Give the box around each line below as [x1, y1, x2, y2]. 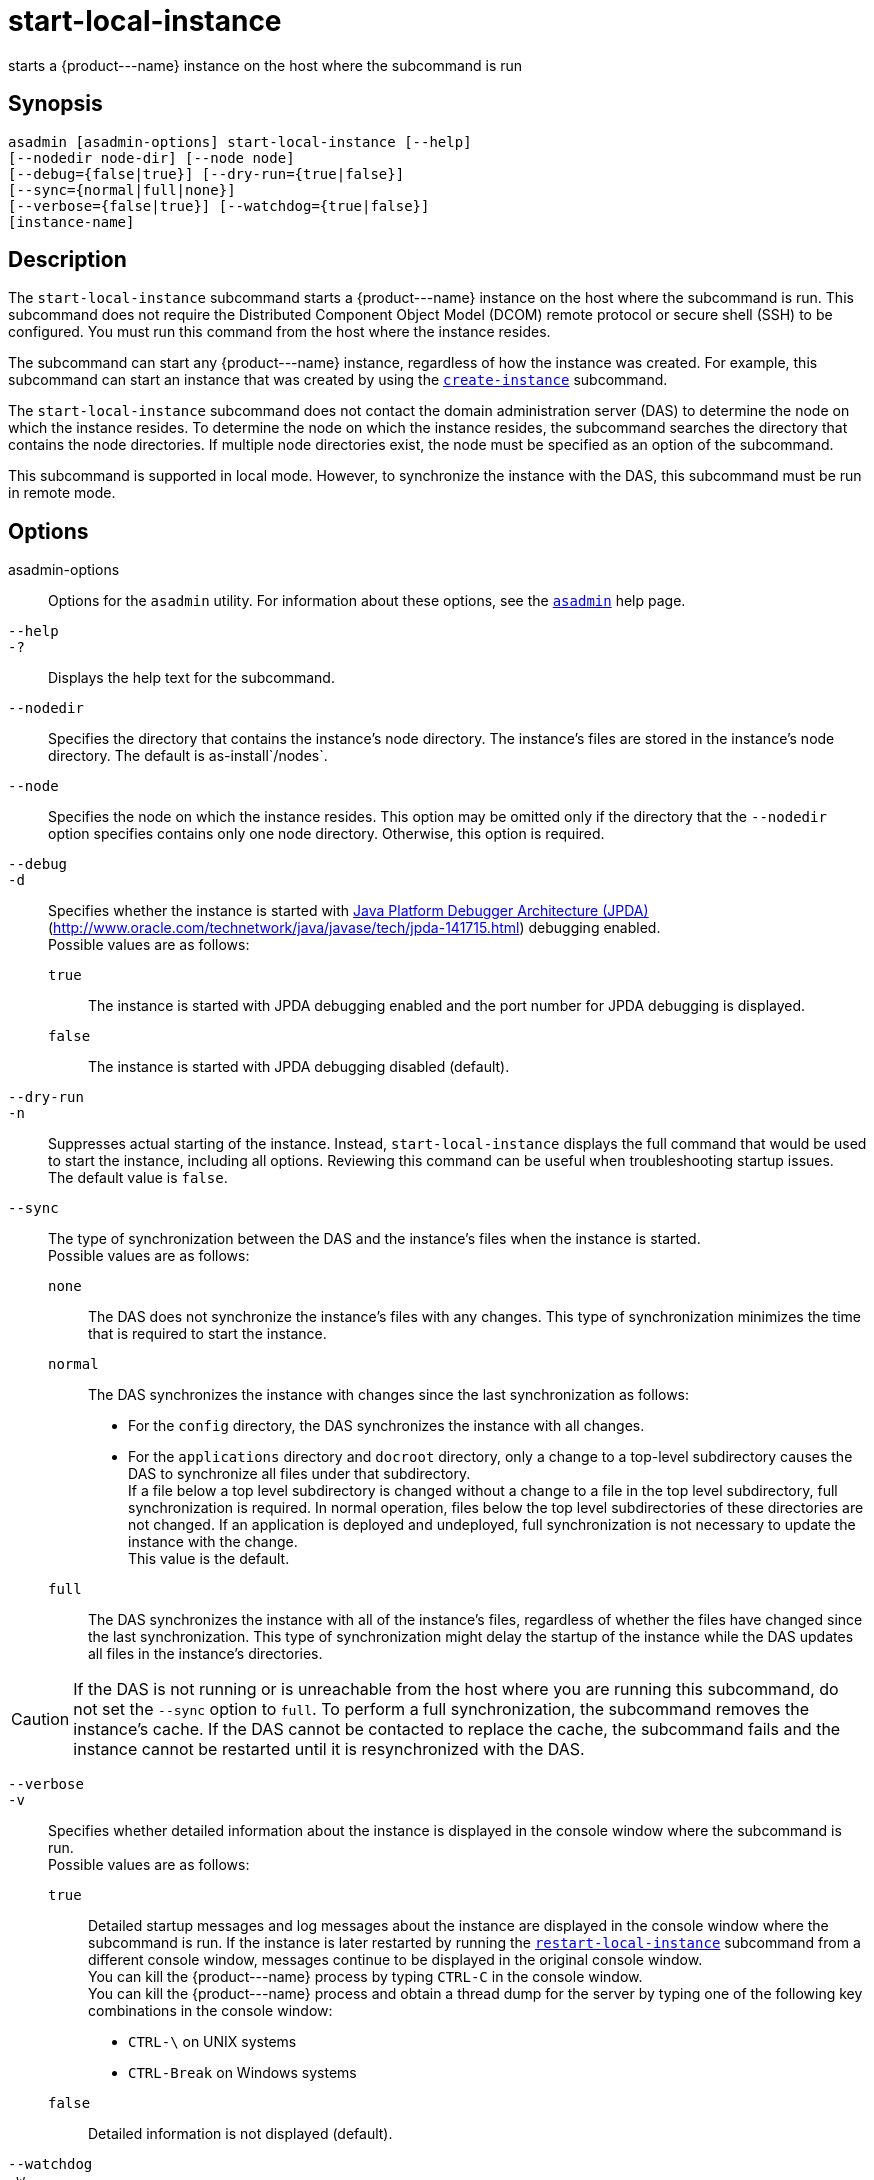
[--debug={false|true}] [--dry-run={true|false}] [8, 165, 405, 182]
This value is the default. [128, 1550, 290, 1568]
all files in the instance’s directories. [88, 1645, 323, 1663]
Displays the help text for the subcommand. [48, 669, 335, 687]
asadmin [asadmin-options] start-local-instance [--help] [8, 133, 472, 150]
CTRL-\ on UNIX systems [128, 2033, 297, 2051]
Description [8, 247, 127, 273]
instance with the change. [128, 1533, 298, 1551]
